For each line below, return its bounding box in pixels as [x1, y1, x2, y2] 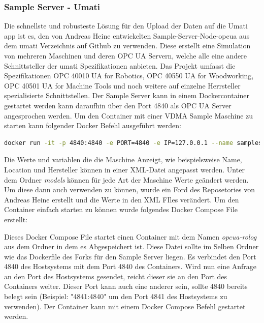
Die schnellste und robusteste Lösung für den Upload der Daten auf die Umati [4, 20, 248, 31]
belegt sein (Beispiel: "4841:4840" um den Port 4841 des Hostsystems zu [4, 291, 227, 302]
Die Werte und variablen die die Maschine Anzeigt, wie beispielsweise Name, [4, 154, 242, 165]
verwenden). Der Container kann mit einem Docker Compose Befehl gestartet [4, 301, 246, 311]
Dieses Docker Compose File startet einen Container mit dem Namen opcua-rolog [4, 231, 257, 242]
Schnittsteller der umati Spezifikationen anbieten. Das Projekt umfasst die [4, 60, 236, 71]
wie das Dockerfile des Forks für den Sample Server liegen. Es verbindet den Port [4, 251, 256, 261]
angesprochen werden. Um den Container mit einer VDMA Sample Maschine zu [4, 110, 253, 121]
